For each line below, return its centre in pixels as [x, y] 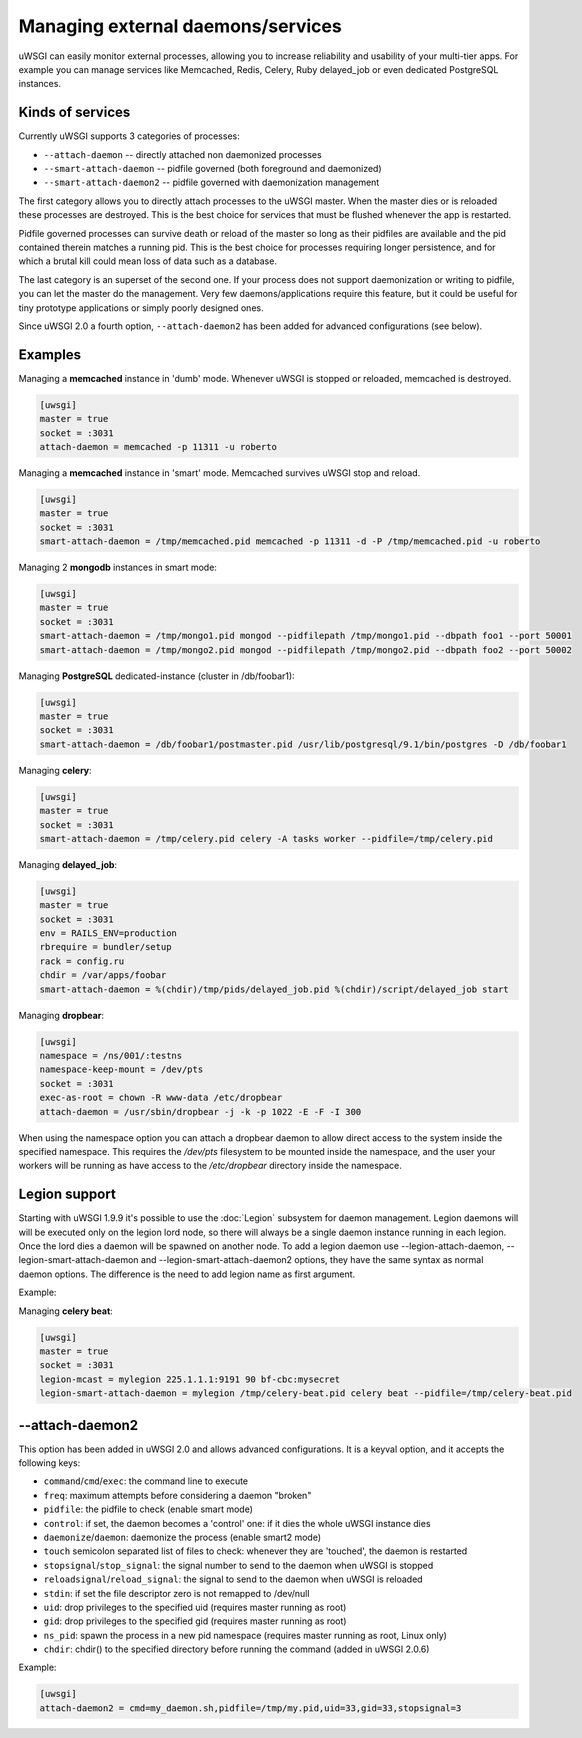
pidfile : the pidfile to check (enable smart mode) [148, 1509]
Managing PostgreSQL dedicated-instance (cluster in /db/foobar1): [156, 676]
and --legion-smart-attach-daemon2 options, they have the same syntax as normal [312, 1260]
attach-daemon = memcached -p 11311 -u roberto [158, 446]
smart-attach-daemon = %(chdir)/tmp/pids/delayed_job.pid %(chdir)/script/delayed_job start [274, 989]
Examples [50, 354]
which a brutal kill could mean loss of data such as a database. [147, 261]
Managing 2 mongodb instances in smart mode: [117, 567]
